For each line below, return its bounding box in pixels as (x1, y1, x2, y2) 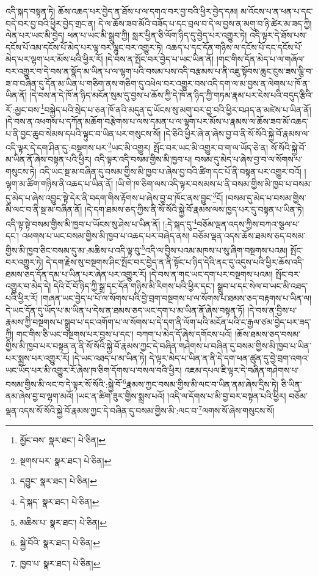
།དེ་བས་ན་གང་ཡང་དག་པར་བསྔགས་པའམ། (149, 267, 273, 280)
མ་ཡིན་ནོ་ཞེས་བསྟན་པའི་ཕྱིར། (5, 153, 92, 166)
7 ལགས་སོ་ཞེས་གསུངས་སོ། (198, 402, 275, 416)
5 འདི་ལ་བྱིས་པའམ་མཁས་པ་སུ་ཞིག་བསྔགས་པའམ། (141, 242, 288, 256)
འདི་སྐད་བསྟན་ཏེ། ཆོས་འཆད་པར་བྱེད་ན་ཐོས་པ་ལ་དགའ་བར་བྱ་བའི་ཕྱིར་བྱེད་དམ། (5, 5, 238, 17)
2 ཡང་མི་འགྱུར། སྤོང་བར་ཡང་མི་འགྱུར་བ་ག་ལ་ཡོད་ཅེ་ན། (108, 139, 269, 153)
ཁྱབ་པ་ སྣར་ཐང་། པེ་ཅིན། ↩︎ (20, 556, 101, 569)
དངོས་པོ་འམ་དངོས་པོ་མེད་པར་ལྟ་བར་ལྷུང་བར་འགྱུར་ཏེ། (5, 40, 163, 53)
